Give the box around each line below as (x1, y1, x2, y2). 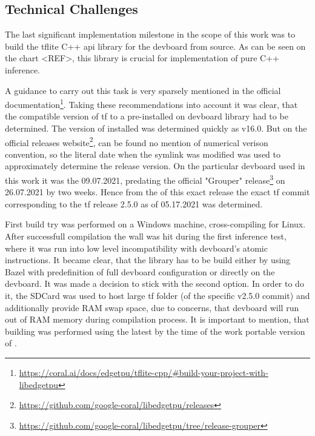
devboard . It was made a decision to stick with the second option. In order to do (5, 277, 304, 290)
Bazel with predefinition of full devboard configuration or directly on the (5, 265, 275, 278)
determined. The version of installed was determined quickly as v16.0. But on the (5, 122, 307, 135)
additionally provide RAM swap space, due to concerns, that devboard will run (5, 301, 299, 314)
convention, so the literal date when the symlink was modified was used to (5, 147, 280, 160)
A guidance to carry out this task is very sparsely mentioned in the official (5, 84, 281, 96)
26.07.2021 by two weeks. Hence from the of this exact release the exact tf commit (5, 186, 310, 198)
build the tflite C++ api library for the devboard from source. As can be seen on (5, 39, 306, 52)
